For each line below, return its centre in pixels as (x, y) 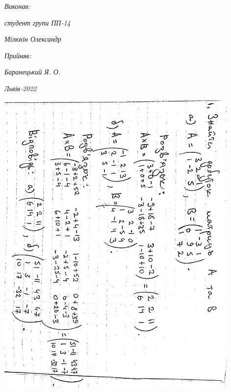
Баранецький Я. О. (33, 72)
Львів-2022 (21, 88)
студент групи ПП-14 (38, 22)
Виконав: (17, 6)
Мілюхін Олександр (33, 39)
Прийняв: (18, 55)
